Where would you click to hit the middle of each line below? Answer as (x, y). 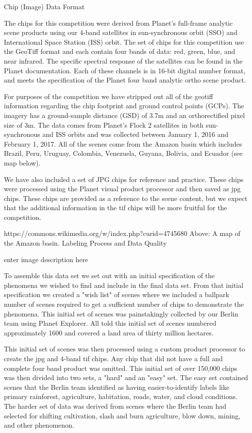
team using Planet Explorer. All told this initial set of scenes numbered (110, 323)
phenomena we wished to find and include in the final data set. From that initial (124, 285)
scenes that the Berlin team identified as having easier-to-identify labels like (117, 387)
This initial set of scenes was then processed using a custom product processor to (125, 349)
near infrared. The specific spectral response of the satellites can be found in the (123, 60)
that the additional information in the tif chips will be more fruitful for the (116, 208)
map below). (22, 162)
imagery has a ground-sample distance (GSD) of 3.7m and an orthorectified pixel (125, 115)
